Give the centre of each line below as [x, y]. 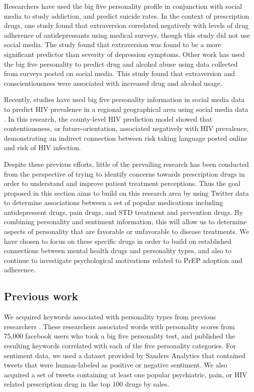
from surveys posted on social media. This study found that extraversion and [120, 73]
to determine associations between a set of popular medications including [114, 202]
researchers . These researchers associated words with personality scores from [119, 326]
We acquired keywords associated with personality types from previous [110, 317]
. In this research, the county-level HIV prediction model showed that [108, 118]
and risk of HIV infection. [43, 147]
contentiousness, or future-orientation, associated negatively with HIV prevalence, [126, 128]
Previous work [41, 296]
